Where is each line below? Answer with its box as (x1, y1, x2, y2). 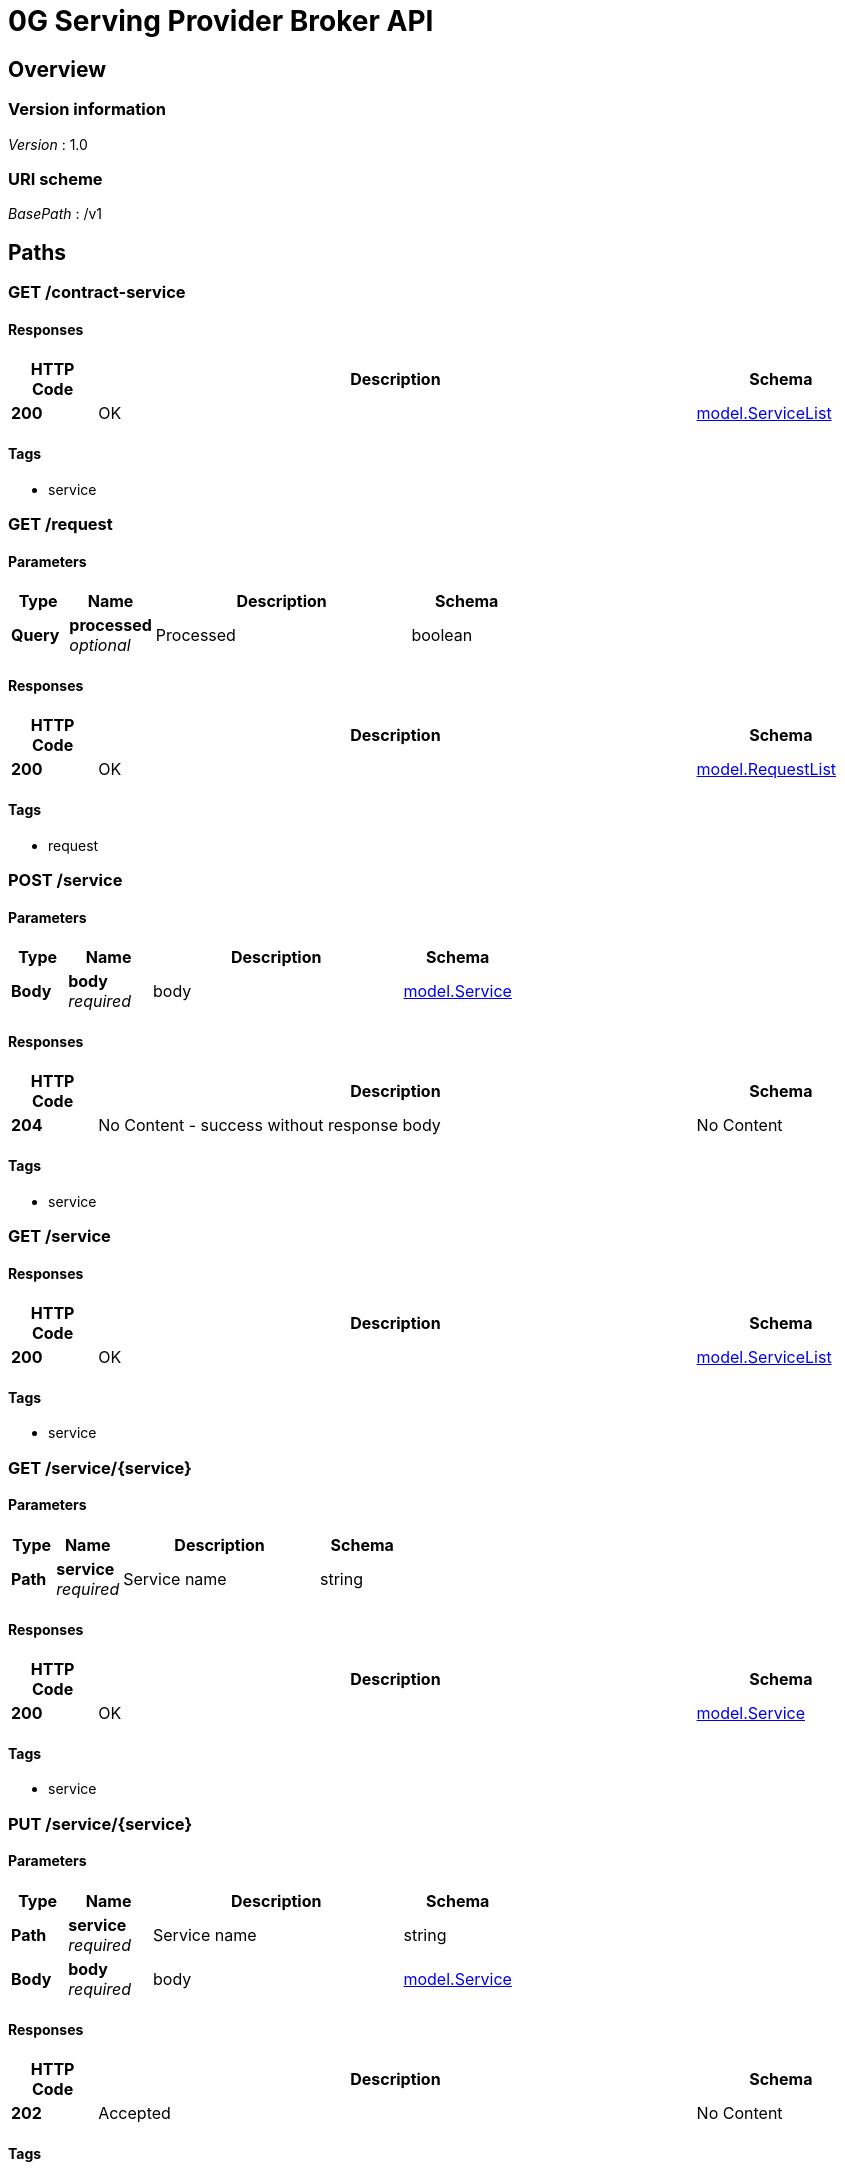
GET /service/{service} (8, 1457, 192, 1478)
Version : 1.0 (8, 135, 88, 153)
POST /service (8, 869, 123, 890)
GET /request (8, 513, 113, 534)
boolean (411, 625, 473, 646)
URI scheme (8, 168, 103, 189)
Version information (8, 99, 166, 120)
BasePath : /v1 (8, 205, 103, 223)
